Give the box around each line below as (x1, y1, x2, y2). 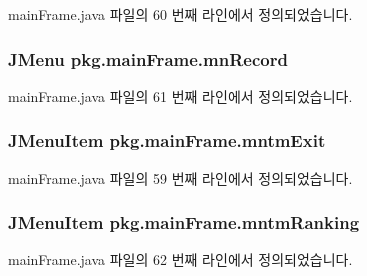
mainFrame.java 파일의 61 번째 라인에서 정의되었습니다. (8, 85, 353, 106)
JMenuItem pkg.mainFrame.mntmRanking (8, 210, 360, 235)
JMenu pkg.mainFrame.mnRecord (8, 46, 288, 71)
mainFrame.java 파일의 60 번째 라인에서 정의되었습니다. (8, 4, 353, 24)
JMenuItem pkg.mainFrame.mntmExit (8, 128, 326, 153)
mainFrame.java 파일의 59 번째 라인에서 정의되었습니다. (8, 167, 353, 188)
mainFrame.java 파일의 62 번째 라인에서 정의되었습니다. (8, 249, 353, 270)
